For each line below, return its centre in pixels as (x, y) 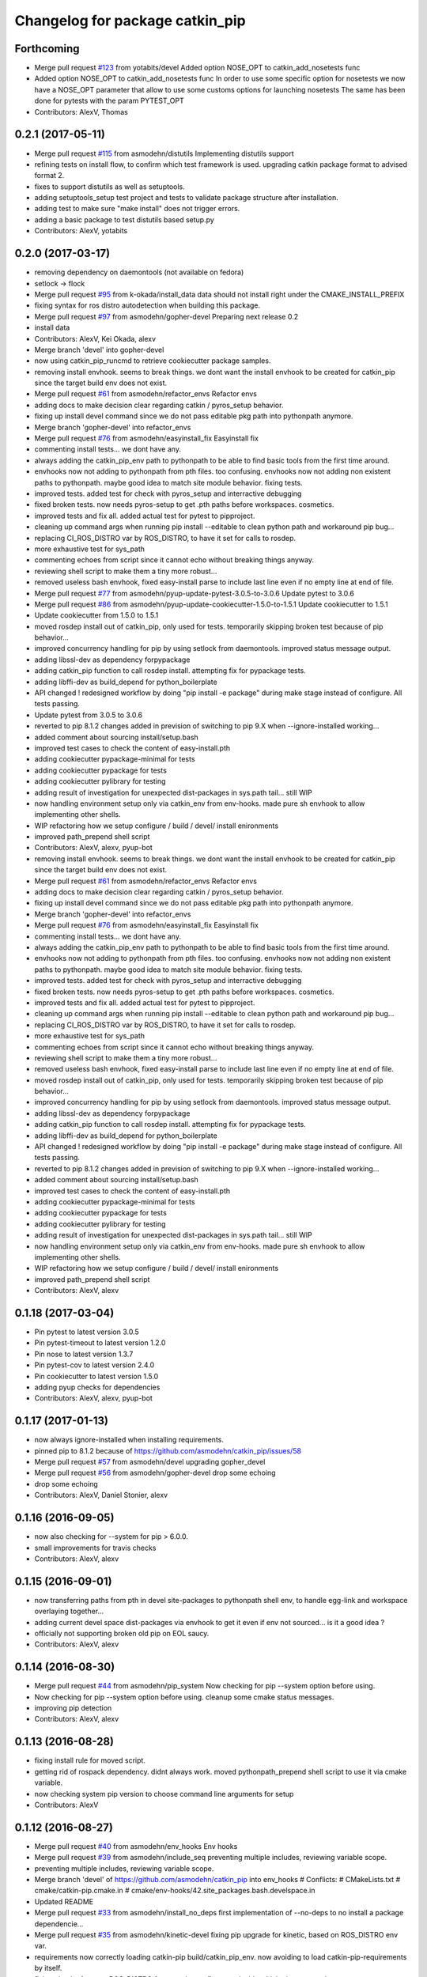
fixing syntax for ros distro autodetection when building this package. (147, 305)
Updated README (64, 1901)
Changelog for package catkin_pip (130, 21)
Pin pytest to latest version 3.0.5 (87, 1332)
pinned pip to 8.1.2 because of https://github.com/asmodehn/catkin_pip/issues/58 (168, 1450)
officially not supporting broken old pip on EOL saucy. (122, 1633)
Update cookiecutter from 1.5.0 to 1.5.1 (96, 615)
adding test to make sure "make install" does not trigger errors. (137, 209)
